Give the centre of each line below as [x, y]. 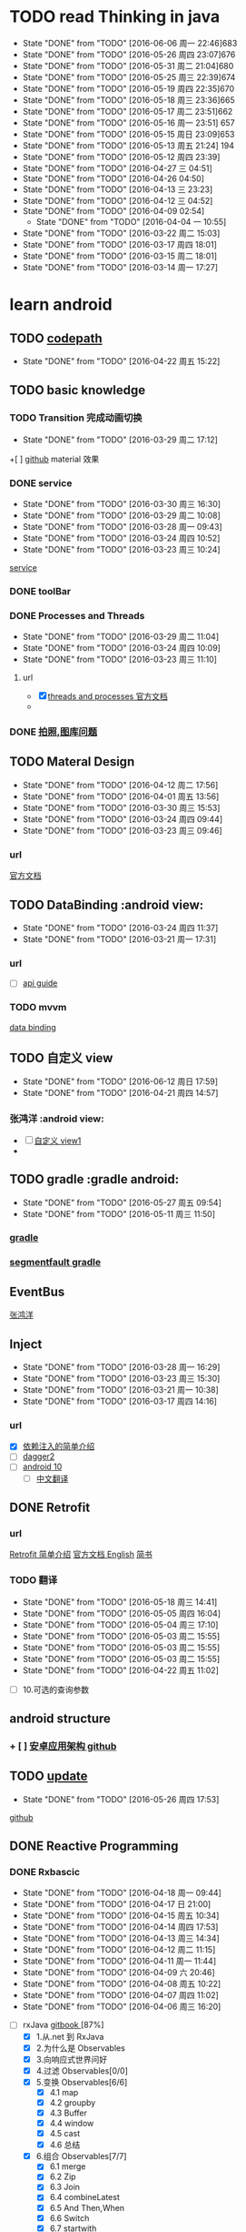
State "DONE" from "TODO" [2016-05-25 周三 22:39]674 [129, 77]
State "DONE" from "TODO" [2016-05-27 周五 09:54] [122, 1202]
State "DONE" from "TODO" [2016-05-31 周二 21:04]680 [128, 66]
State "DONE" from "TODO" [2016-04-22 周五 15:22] [121, 360]
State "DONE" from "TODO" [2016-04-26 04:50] [113, 178]
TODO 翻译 [34, 1580]
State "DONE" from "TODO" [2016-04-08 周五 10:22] [122, 1984]
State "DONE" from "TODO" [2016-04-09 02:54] [113, 210]
